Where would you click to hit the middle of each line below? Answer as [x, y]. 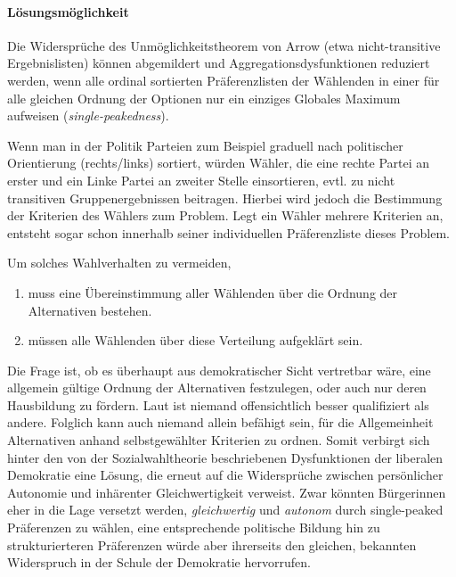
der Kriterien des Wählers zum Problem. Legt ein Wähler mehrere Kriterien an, [225, 215]
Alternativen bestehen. [90, 310]
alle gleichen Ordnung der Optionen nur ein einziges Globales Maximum [204, 98]
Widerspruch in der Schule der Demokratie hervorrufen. [159, 562]
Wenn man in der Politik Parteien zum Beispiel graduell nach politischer [205, 145]
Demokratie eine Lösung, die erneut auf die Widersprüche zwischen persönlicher [225, 475]
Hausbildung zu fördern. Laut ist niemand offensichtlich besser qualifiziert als [218, 404]
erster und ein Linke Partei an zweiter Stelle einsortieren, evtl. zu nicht [201, 180]
